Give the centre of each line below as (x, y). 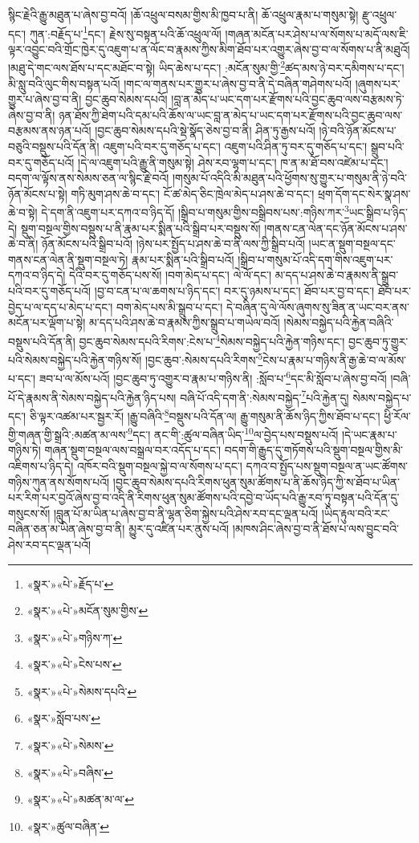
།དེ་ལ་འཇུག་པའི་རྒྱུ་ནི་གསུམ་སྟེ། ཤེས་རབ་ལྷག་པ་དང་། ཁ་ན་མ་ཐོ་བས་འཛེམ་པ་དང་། (233, 162)
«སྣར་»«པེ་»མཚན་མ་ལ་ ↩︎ (80, 799)
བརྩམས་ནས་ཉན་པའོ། (50, 130)
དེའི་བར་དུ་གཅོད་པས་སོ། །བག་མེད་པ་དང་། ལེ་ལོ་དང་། (171, 275)
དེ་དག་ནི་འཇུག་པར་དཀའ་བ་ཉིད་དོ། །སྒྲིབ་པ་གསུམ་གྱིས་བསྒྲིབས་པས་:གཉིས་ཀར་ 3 (195, 211)
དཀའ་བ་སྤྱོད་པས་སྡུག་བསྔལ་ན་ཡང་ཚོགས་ (327, 465)
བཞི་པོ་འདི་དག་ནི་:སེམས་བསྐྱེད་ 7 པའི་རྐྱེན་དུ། (264, 396)
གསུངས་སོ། (29, 513)
